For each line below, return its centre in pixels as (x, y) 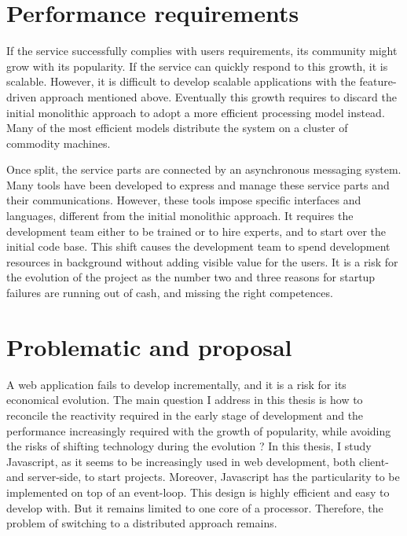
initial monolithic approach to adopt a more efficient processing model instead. (196, 112)
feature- (378, 81)
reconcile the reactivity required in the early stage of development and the (185, 415)
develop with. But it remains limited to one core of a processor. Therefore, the (195, 507)
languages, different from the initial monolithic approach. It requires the (180, 216)
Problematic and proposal (149, 346)
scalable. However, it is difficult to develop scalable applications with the (181, 81)
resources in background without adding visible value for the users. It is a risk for (202, 261)
